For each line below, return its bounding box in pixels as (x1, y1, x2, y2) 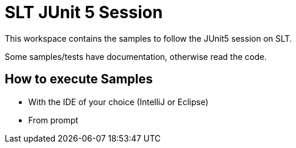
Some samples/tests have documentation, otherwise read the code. (5, 51, 267, 62)
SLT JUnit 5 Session (5, 2, 163, 22)
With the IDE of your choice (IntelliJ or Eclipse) (28, 96, 209, 107)
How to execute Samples (5, 72, 153, 87)
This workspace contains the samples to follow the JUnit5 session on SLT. (5, 33, 292, 43)
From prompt (28, 115, 78, 125)
